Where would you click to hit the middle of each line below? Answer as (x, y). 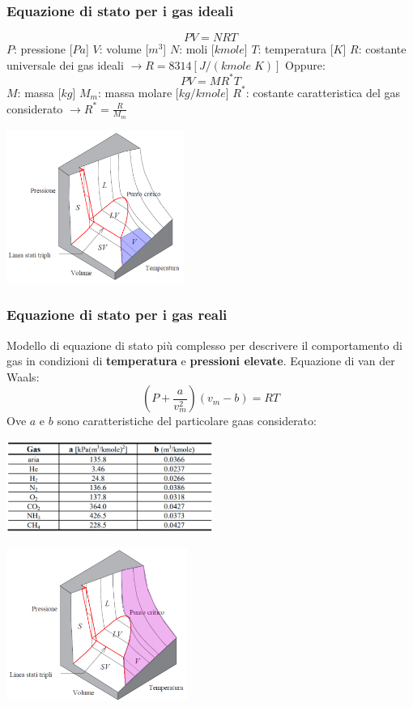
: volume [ (124, 49)
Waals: (23, 376)
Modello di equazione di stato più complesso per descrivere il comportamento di (204, 345)
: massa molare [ (138, 92)
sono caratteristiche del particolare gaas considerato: (187, 421)
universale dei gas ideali (65, 64)
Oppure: (305, 64)
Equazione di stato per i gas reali (117, 315)
